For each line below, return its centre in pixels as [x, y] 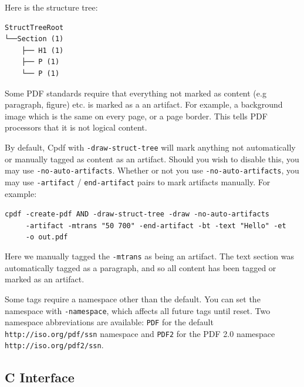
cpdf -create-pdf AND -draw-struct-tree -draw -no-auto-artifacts [137, 214]
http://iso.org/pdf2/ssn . [54, 345]
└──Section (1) [34, 39]
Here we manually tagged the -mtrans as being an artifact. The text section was [149, 256]
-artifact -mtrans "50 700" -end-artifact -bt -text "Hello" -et [156, 226]
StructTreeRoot [34, 27]
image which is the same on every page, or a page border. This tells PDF [136, 116]
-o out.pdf [47, 237]
